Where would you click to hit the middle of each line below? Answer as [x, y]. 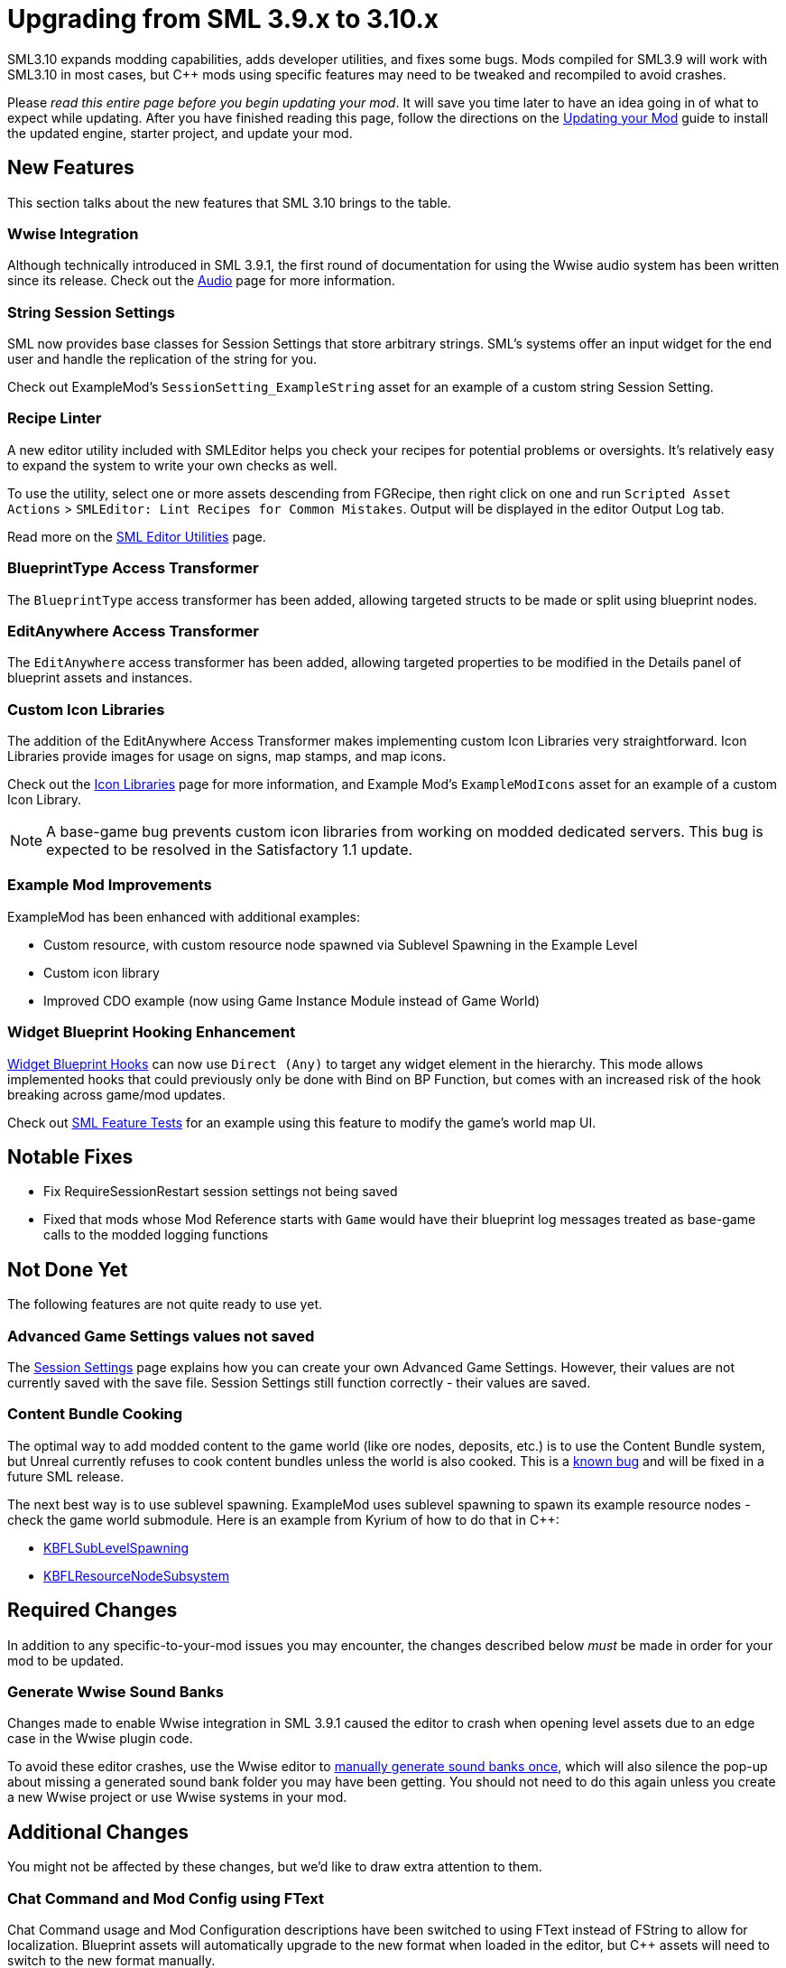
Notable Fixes [70, 1157]
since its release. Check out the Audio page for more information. [201, 281]
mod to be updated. [66, 1660]
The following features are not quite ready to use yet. [165, 1304]
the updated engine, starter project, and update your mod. [180, 133]
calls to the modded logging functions [156, 1235]
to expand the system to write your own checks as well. [172, 465]
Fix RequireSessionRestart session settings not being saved [221, 1192]
